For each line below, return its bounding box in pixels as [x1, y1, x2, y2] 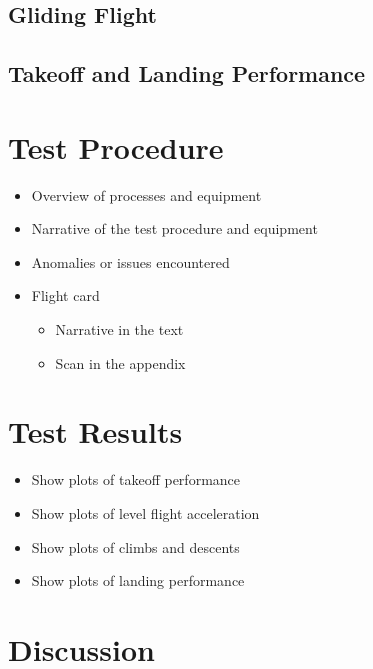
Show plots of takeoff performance [31, 469, 241, 490]
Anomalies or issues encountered [31, 251, 230, 272]
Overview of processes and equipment [31, 184, 262, 205]
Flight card [31, 285, 100, 306]
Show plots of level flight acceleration [31, 502, 260, 523]
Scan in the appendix [55, 352, 186, 373]
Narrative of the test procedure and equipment [31, 218, 318, 239]
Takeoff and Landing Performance [8, 58, 366, 89]
